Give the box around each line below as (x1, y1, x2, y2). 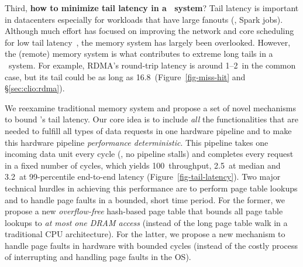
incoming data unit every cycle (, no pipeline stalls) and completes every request (5, 148, 294, 160)
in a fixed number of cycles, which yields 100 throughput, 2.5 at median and (5, 159, 281, 171)
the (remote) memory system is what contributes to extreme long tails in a (5, 47, 273, 60)
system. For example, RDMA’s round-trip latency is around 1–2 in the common (8, 59, 296, 71)
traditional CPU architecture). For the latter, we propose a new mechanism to (5, 228, 285, 240)
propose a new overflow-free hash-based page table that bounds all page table (5, 205, 283, 217)
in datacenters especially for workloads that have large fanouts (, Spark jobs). (5, 13, 283, 25)
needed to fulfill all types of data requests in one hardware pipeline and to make (5, 124, 292, 136)
